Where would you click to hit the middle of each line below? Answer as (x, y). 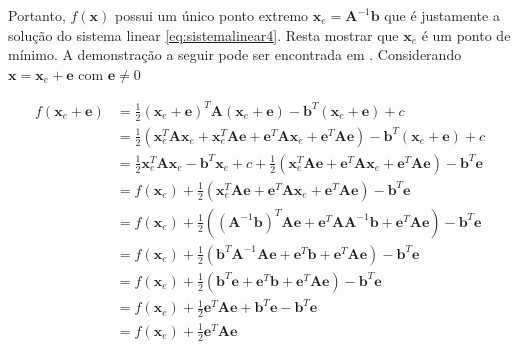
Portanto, (37, 15)
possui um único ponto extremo (211, 15)
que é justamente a (442, 15)
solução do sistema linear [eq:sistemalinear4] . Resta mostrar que (203, 34)
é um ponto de (466, 34)
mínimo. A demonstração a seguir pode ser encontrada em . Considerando (235, 54)
